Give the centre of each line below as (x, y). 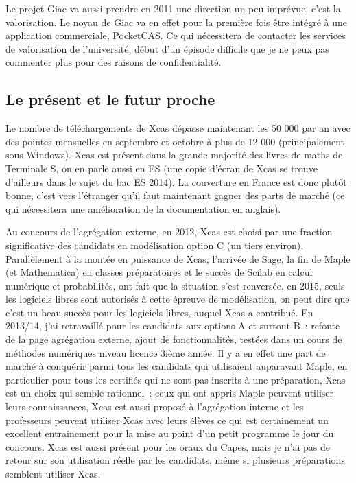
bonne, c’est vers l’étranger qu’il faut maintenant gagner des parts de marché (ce (175, 195)
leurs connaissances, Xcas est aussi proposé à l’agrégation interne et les (155, 407)
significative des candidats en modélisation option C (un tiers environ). (155, 245)
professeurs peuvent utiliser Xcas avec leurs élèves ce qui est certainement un (167, 420)
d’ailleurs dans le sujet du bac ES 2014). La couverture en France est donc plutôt (176, 181)
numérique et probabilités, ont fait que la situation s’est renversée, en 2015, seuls (175, 285)
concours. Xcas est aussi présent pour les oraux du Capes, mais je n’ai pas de (168, 446)
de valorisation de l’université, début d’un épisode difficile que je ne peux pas (167, 48)
